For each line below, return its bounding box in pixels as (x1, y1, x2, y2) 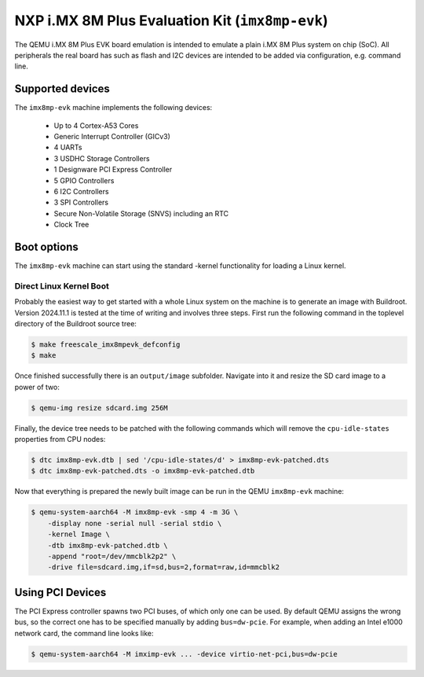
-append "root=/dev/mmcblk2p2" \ (47, 551, 177, 561)
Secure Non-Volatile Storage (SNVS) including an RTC (53, 208, 229, 218)
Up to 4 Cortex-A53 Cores (53, 120, 139, 130)
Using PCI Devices (14, 586, 107, 599)
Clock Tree (53, 220, 90, 230)
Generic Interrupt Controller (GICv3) (53, 132, 170, 142)
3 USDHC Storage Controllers (53, 153, 150, 163)
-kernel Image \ (47, 530, 110, 539)
